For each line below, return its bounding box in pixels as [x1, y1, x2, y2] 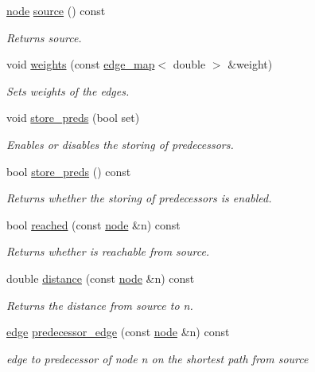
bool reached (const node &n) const [6, 216, 181, 233]
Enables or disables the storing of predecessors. [6, 135, 234, 152]
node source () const [6, 2, 106, 18]
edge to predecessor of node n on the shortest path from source [6, 350, 309, 366]
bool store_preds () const [6, 163, 131, 179]
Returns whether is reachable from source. [6, 243, 210, 260]
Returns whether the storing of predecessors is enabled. [6, 190, 272, 206]
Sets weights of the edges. [6, 82, 130, 99]
